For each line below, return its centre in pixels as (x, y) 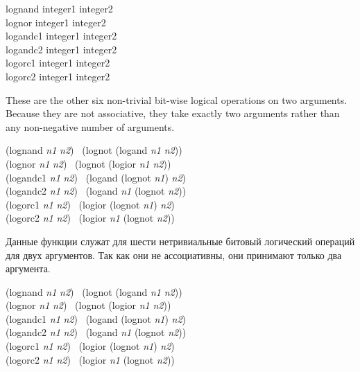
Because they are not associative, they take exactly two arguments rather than (173, 113)
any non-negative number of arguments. (90, 126)
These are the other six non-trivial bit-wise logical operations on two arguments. (177, 99)
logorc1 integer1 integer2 (58, 63)
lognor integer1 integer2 (56, 22)
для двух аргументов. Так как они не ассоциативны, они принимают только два (174, 255)
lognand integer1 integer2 (59, 8)
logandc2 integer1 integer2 (61, 49)
